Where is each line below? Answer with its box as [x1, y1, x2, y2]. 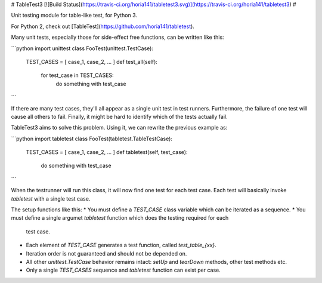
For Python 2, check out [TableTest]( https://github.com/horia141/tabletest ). [11, 23, 195, 30]
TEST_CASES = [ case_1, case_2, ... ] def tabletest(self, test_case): [26, 149, 188, 156]
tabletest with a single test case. [11, 195, 91, 202]
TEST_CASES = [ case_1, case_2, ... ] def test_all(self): [26, 58, 158, 65]
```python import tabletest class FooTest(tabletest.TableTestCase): [11, 135, 173, 142]
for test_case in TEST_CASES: [41, 72, 114, 79]
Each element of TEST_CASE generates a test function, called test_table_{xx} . [26, 242, 217, 249]
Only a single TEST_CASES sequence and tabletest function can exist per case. [26, 266, 221, 274]
